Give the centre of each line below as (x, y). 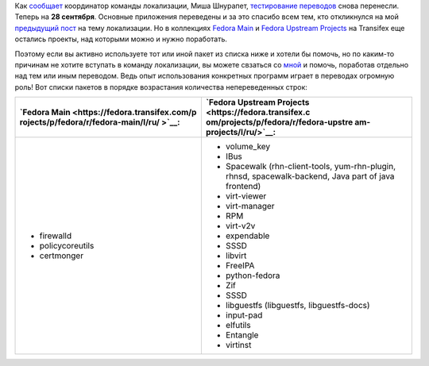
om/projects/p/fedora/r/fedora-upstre (279, 122)
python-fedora (253, 275)
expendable (247, 236)
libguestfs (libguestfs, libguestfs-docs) (298, 306)
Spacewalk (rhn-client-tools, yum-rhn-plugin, (311, 167)
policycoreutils (67, 246)
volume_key (248, 147)
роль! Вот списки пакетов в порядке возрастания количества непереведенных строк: (161, 87)
